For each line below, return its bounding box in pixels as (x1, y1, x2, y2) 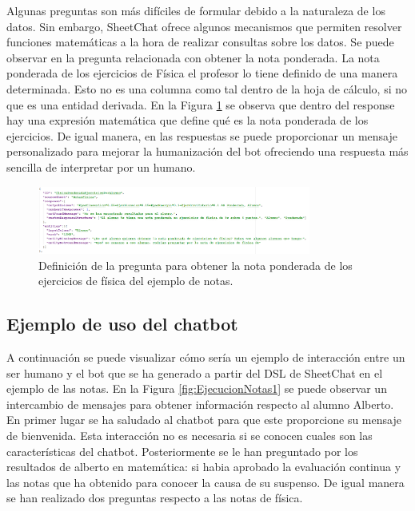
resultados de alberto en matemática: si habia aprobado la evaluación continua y (6, 458, 401, 475)
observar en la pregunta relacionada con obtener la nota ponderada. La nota (6, 49, 380, 65)
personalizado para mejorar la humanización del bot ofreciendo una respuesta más (6, 143, 409, 160)
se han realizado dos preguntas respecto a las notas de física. (6, 489, 303, 506)
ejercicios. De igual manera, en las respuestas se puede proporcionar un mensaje (6, 127, 397, 144)
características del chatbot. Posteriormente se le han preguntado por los (6, 442, 358, 459)
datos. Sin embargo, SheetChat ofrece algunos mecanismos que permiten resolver (6, 18, 402, 34)
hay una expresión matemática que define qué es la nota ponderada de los (6, 112, 369, 129)
